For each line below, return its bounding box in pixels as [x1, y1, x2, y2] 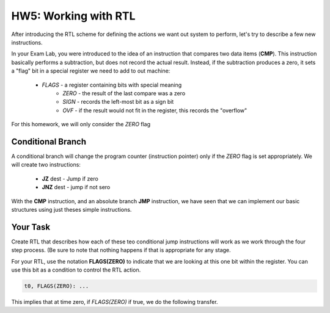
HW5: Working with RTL [11, 9, 136, 23]
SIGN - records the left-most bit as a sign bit [62, 98, 174, 106]
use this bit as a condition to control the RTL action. [11, 266, 141, 273]
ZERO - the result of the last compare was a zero [62, 89, 186, 97]
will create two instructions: [11, 161, 81, 168]
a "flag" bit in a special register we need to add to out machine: [11, 67, 170, 74]
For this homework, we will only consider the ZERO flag [11, 121, 151, 128]
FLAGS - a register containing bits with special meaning [42, 81, 182, 88]
